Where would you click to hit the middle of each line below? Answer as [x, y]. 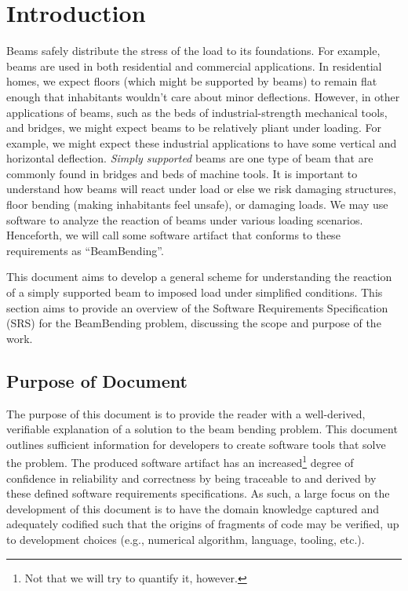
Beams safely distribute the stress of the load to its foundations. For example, [193, 51]
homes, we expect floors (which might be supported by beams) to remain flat [192, 81]
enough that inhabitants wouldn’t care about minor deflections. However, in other [203, 96]
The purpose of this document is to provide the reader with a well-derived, [186, 413]
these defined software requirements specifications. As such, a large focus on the [198, 493]
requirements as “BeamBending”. [85, 250]
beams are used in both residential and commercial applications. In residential [194, 66]
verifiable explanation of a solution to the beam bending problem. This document [202, 429]
